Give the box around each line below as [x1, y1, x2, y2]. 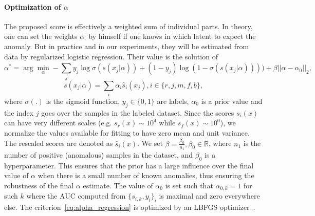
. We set [137, 138, 163, 148]
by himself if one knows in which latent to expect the [88, 31, 256, 41]
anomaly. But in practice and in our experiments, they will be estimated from [4, 40, 249, 51]
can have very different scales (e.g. [4, 117, 112, 128]
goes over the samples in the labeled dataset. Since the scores [41, 107, 234, 118]
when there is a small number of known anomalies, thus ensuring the [38, 170, 254, 181]
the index [4, 107, 34, 118]
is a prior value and [201, 95, 263, 106]
